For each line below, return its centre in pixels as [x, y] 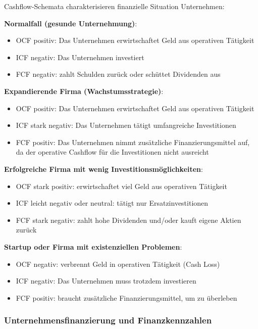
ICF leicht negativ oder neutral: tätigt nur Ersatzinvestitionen [112, 203]
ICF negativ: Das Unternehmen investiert [80, 57]
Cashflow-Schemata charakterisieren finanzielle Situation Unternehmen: [114, 6]
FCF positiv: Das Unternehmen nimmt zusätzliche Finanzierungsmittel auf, [133, 142]
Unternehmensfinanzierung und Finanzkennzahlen [108, 320]
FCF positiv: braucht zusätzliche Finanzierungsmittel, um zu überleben [126, 297]
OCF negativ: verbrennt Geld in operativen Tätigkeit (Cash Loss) [118, 264]
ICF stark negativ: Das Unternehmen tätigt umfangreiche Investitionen [126, 125]
